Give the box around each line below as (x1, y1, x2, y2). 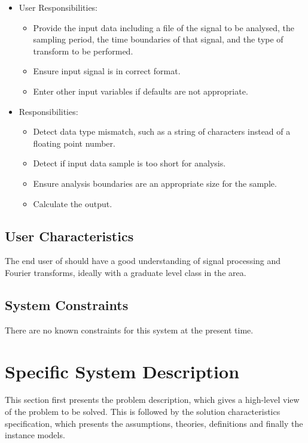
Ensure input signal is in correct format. (33, 65, 181, 77)
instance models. (5, 429, 65, 441)
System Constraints (5, 295, 129, 314)
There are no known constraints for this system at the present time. (5, 323, 254, 336)
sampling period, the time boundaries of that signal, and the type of (33, 33, 283, 45)
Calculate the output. (33, 197, 112, 210)
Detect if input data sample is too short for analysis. (33, 157, 226, 169)
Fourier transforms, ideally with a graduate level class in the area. (5, 266, 246, 278)
